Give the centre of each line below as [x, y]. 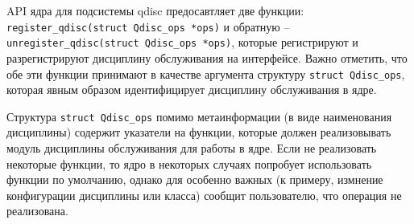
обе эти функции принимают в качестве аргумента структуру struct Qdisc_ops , [206, 73]
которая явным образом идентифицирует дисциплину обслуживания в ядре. [192, 90]
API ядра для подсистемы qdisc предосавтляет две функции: [155, 10]
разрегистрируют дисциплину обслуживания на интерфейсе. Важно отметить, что [207, 57]
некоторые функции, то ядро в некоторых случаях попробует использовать [189, 163]
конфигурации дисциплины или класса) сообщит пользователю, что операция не [204, 195]
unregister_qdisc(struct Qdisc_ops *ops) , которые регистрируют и [182, 42]
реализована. [37, 211]
